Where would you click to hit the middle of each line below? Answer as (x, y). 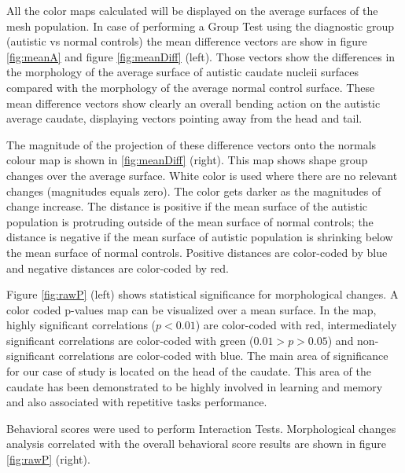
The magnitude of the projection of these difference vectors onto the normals (191, 144)
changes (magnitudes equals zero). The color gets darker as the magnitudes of (194, 191)
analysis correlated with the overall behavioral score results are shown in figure (196, 444)
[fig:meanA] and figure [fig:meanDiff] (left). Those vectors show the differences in (201, 56)
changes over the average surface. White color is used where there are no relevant (202, 175)
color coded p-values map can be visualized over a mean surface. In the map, (191, 309)
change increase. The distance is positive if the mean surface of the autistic (187, 206)
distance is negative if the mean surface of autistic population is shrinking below (200, 237)
